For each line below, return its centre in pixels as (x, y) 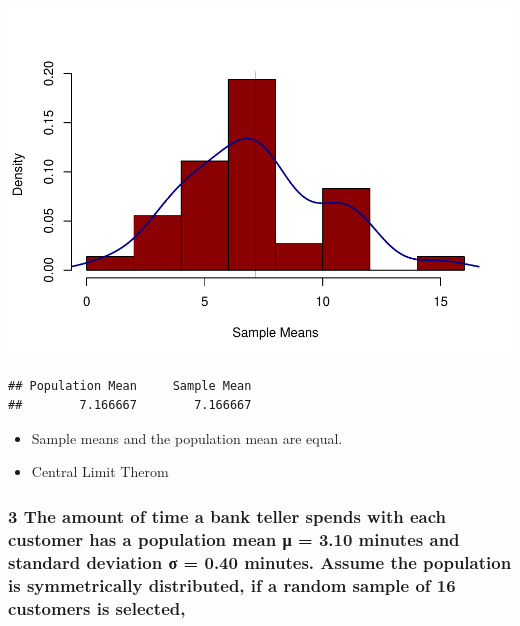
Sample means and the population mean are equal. (187, 437)
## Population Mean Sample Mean (130, 385)
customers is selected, (97, 607)
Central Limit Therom (100, 471)
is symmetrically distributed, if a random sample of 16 (232, 584)
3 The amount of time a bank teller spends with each (227, 515)
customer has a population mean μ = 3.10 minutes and (234, 538)
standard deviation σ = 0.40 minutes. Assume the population (260, 561)
